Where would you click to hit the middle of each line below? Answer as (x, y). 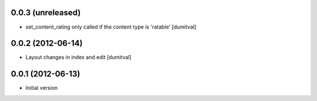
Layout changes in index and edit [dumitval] (78, 57)
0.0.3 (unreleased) (46, 13)
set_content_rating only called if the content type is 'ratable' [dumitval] (111, 27)
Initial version (42, 88)
